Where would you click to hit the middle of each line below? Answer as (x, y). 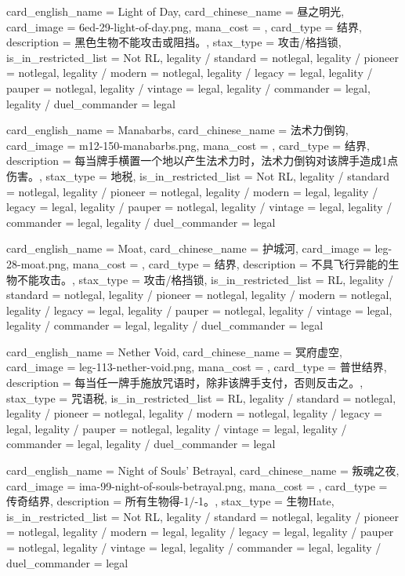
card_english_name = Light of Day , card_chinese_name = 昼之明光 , (175, 11)
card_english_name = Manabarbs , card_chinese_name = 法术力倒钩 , (177, 130)
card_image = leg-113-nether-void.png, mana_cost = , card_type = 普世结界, (197, 367)
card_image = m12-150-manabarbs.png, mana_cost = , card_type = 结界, (188, 145)
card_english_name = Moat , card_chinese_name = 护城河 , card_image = (189, 248)
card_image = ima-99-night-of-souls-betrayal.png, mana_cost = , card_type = (197, 485)
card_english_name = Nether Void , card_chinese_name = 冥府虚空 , (174, 351)
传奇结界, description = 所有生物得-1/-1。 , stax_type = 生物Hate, (170, 501)
